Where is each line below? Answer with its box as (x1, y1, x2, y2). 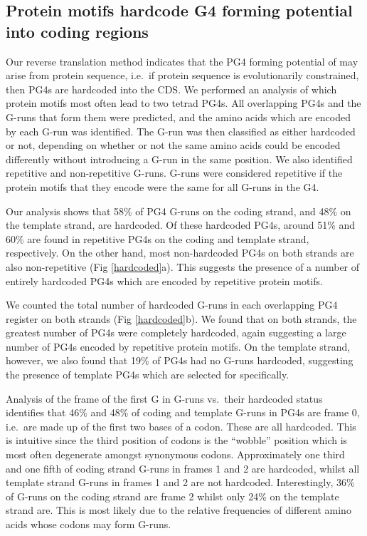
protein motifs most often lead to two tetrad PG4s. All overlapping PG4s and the (6, 96, 361, 110)
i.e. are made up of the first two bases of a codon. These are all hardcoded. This (6, 418, 356, 433)
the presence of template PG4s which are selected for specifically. (6, 367, 289, 382)
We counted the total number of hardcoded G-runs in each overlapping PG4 (6, 297, 338, 312)
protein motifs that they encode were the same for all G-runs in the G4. (6, 179, 319, 194)
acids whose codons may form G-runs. (6, 517, 171, 531)
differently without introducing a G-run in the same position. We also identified (6, 151, 353, 166)
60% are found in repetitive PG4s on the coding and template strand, (6, 231, 309, 246)
